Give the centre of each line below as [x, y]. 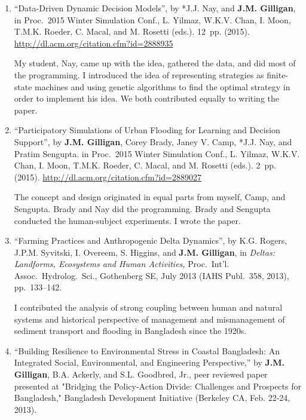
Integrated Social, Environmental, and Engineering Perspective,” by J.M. [149, 362]
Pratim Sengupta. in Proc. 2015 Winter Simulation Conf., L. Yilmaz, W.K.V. [157, 153]
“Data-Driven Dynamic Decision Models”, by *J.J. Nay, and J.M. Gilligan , [155, 8]
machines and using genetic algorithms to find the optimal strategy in [163, 86]
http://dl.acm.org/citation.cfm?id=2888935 [94, 43]
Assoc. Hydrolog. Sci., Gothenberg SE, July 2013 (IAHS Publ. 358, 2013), [152, 275]
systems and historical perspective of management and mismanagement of [149, 319]
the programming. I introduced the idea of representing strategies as [139, 74]
